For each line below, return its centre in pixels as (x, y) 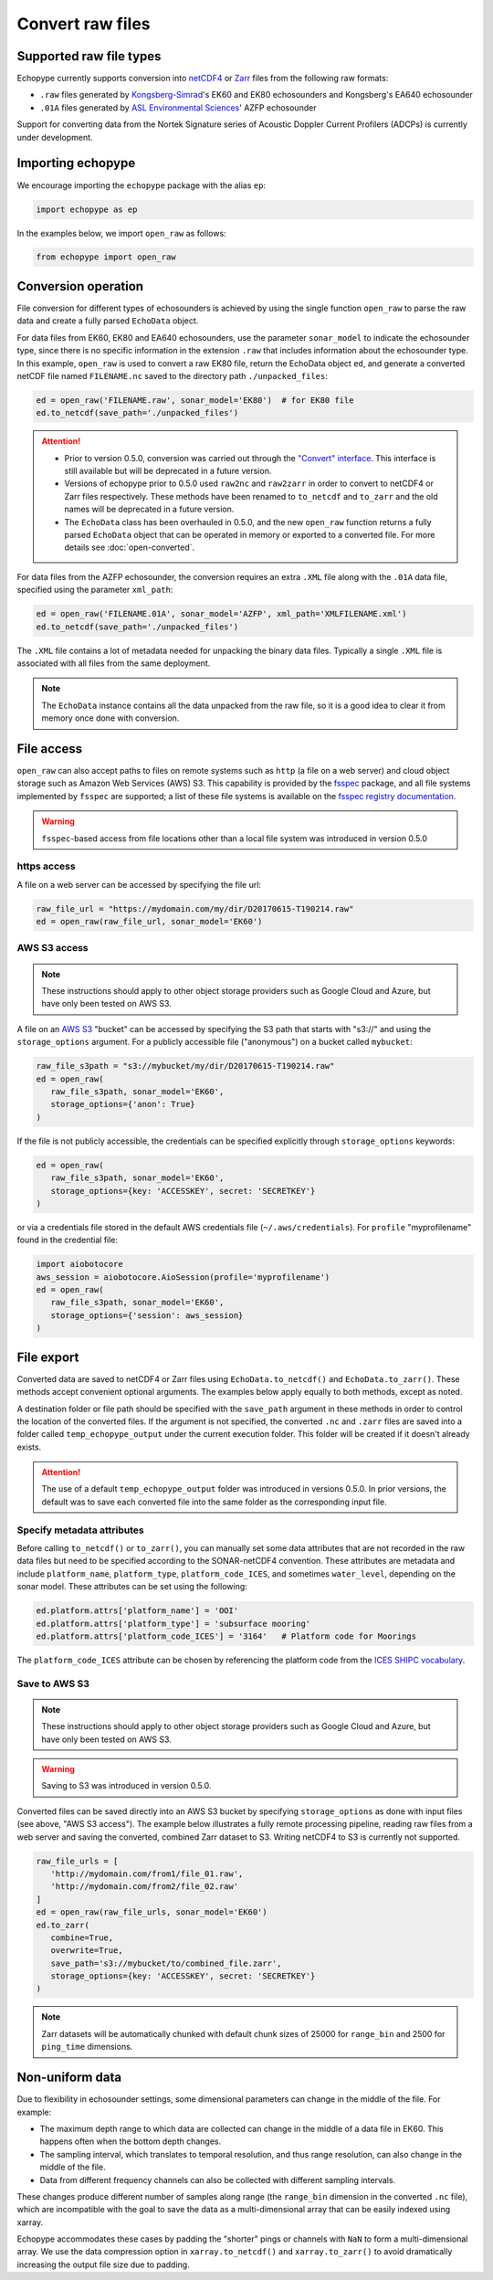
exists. (29, 1447)
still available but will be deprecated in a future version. (168, 471)
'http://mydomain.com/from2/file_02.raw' (145, 1887)
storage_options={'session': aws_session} (147, 1315)
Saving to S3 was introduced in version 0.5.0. (126, 1786)
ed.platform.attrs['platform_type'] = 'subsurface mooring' (173, 1623)
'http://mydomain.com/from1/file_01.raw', (147, 1874)
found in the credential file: (68, 1240)
